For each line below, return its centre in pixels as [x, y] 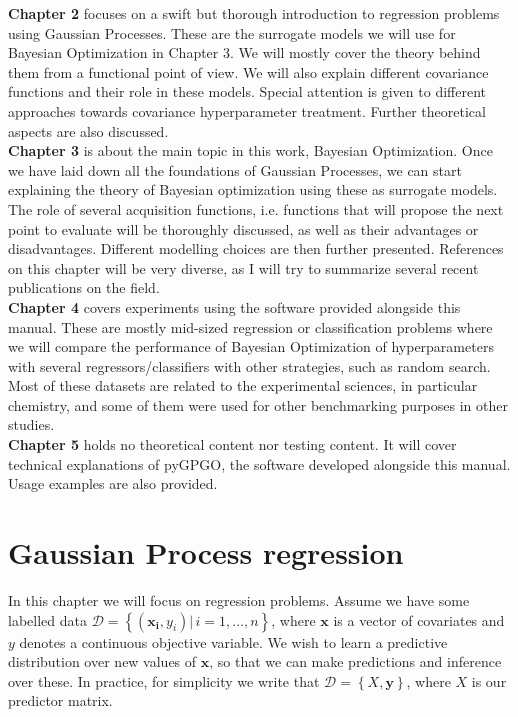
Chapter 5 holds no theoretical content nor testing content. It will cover [232, 444]
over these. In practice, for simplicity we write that [164, 680]
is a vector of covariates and [419, 619]
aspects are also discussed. [88, 130]
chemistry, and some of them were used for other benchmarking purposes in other [258, 404]
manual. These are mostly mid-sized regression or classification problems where [250, 326]
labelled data [47, 619]
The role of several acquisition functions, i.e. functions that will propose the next [256, 208]
